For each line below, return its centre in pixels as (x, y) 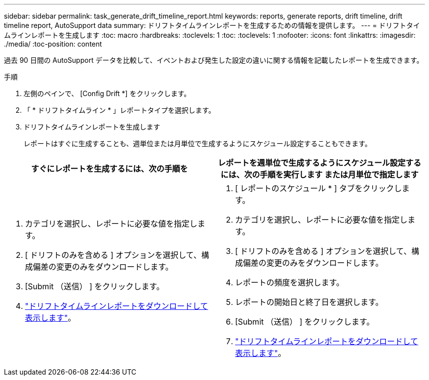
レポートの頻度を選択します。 (290, 282)
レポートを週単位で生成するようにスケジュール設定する (320, 163)
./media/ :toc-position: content (53, 44)
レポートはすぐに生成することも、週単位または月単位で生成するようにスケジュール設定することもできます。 (198, 143)
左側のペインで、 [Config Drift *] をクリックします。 (107, 93)
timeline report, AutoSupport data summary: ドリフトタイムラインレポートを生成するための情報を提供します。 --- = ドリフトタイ (212, 25)
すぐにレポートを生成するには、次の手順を (109, 169)
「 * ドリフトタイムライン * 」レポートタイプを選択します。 (119, 110)
